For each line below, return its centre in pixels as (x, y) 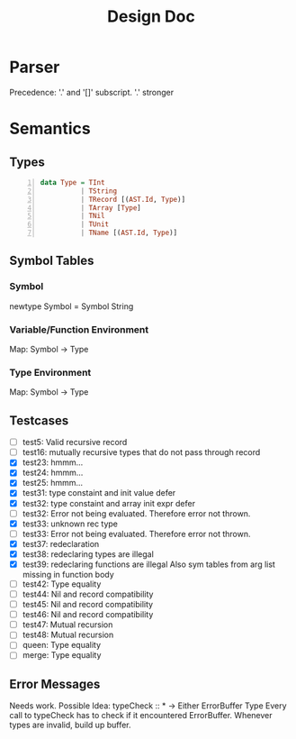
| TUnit (95, 224)
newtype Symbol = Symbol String (72, 306)
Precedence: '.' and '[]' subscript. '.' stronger (92, 92)
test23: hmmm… (53, 462)
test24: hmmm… (53, 473)
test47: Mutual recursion (67, 625)
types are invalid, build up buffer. (71, 725)
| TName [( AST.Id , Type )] (129, 233)
